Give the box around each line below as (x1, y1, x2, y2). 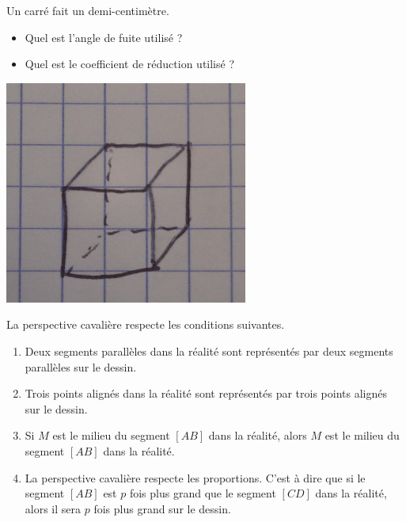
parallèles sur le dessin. (25, 358, 137, 375)
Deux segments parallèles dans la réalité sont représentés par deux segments (25, 342, 393, 359)
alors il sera (25, 500, 82, 516)
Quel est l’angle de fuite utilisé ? (25, 29, 183, 45)
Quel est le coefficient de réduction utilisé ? (25, 55, 235, 72)
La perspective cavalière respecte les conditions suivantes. (6, 316, 285, 333)
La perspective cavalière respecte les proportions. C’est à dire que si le (25, 469, 366, 486)
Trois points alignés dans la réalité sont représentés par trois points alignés (25, 385, 387, 402)
